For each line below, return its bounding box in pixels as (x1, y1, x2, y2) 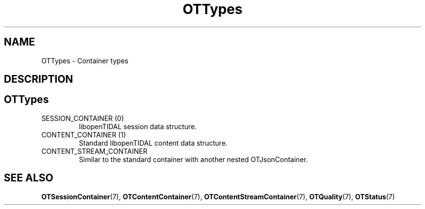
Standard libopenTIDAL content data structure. (79, 138, 228, 147)
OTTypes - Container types (41, 56, 129, 65)
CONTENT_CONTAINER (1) (41, 130, 126, 139)
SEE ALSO (4, 172, 53, 184)
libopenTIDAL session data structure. (79, 122, 197, 131)
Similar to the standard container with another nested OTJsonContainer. (79, 155, 308, 164)
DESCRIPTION (4, 73, 73, 86)
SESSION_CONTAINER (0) (41, 114, 124, 122)
